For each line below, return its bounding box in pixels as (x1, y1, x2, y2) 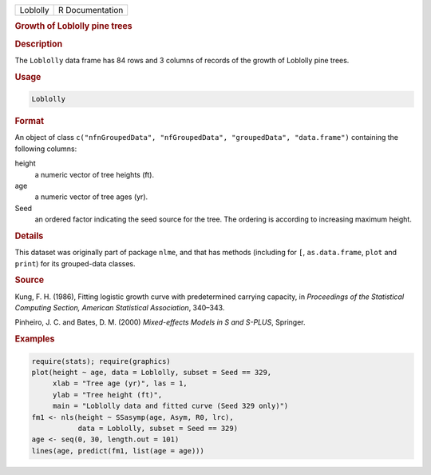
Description (14, 38, 63, 50)
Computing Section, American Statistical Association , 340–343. (14, 303, 225, 313)
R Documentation (57, 5, 124, 15)
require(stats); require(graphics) (31, 357, 171, 365)
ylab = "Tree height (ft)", (52, 390, 163, 399)
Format (14, 116, 44, 127)
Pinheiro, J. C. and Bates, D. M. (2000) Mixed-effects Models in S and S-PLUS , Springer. (14, 317, 306, 327)
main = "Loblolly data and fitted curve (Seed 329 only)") (52, 401, 289, 411)
